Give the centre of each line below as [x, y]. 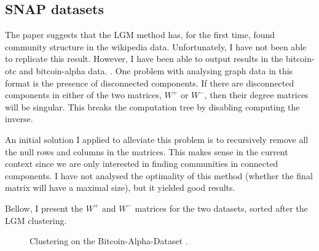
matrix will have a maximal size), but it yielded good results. [120, 187]
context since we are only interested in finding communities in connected [142, 164]
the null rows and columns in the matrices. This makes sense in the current [147, 151]
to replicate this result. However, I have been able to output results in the [144, 59]
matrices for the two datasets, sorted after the [221, 208]
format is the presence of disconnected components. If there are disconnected [150, 83]
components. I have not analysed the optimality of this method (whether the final [159, 175]
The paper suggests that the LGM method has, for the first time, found [140, 35]
